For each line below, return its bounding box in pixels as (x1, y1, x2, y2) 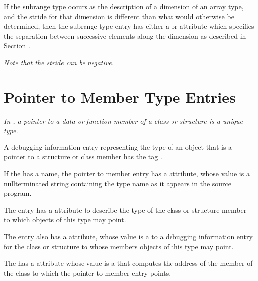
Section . (4, 40, 30, 51)
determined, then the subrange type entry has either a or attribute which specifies (4, 21, 254, 31)
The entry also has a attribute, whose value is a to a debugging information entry (4, 231, 253, 242)
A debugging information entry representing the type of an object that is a (4, 141, 232, 152)
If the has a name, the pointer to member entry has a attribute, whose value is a (4, 168, 250, 179)
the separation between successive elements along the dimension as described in (4, 30, 246, 41)
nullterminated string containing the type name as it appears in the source (4, 178, 232, 188)
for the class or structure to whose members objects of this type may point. (4, 241, 234, 251)
